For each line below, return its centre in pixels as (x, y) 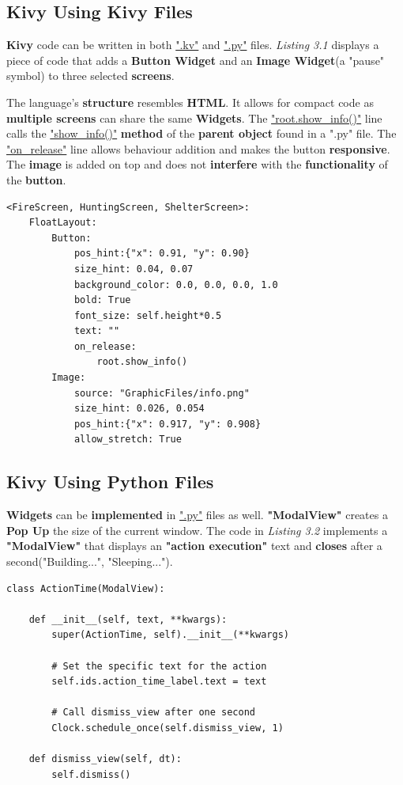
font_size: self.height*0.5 (148, 315)
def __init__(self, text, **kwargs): (128, 619)
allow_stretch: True (128, 440)
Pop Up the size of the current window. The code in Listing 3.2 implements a (197, 530)
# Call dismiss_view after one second (153, 713)
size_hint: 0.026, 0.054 (139, 409)
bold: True (102, 300)
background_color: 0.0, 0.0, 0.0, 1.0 (176, 284)
